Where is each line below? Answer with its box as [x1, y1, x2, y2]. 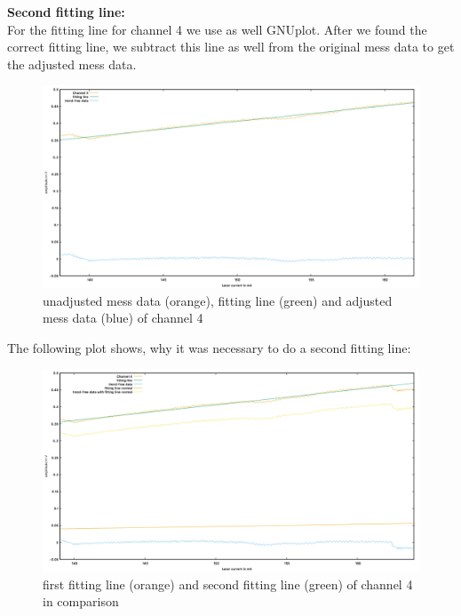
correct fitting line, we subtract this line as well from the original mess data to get [7, 37, 455, 56]
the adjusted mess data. [7, 54, 137, 73]
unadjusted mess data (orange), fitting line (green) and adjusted [43, 291, 393, 309]
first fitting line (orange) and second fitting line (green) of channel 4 [43, 574, 413, 593]
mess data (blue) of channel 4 [43, 308, 203, 327]
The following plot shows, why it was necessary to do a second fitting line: [7, 338, 411, 356]
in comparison [43, 592, 119, 611]
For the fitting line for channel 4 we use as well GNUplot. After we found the [7, 20, 427, 38]
